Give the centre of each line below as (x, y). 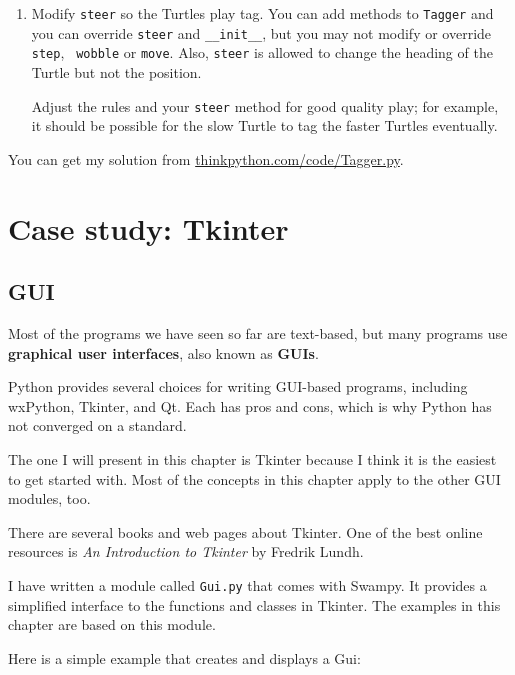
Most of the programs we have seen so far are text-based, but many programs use (258, 332)
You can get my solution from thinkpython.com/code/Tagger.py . (206, 158)
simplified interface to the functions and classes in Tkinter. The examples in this (254, 604)
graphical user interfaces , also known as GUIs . (163, 352)
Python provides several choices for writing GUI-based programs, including (238, 386)
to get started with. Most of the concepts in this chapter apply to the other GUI (254, 478)
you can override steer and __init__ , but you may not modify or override (261, 32)
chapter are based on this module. (112, 624)
